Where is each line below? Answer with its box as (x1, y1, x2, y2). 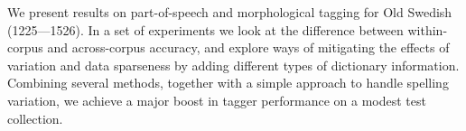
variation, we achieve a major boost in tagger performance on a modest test (7, 90, 426, 109)
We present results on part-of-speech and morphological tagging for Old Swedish (7, 3, 452, 21)
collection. (7, 108, 63, 127)
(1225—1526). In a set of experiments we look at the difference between (7, 20, 404, 39)
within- (407, 20, 448, 39)
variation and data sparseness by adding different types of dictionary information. (7, 55, 460, 74)
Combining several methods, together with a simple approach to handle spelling (7, 73, 449, 92)
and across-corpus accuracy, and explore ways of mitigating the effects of (47, 38, 450, 57)
